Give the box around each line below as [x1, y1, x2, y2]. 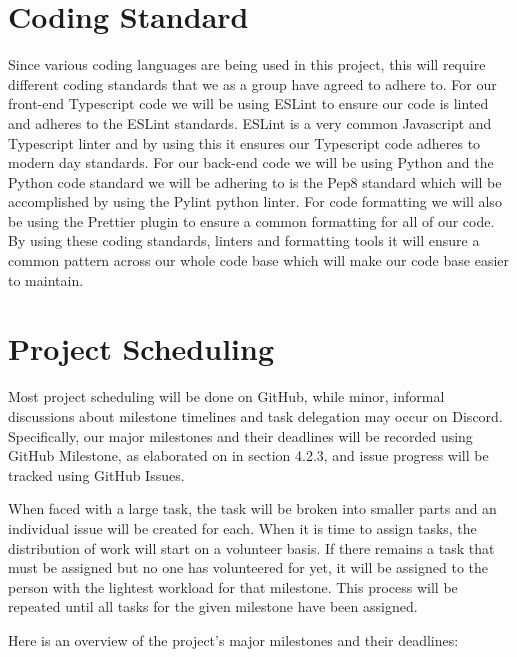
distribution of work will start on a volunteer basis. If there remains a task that [8, 537, 495, 558]
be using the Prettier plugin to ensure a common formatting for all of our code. [8, 210, 495, 231]
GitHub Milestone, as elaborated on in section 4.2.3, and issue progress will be [8, 445, 489, 466]
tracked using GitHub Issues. [8, 464, 185, 485]
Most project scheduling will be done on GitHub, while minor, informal [8, 386, 445, 407]
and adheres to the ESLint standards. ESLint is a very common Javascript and [8, 112, 492, 133]
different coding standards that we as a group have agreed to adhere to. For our [8, 73, 497, 94]
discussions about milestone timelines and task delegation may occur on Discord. [8, 405, 503, 426]
